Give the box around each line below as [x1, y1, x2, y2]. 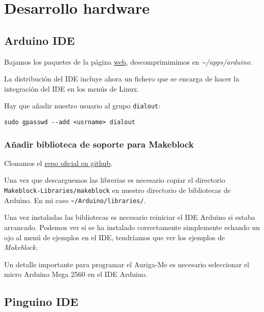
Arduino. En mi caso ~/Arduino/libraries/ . [4, 194, 146, 205]
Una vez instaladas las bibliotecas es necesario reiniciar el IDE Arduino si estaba [4, 212, 255, 222]
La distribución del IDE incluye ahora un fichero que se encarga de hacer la [4, 73, 240, 84]
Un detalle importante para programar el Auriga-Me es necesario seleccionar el [4, 259, 249, 269]
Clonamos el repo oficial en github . [4, 157, 113, 168]
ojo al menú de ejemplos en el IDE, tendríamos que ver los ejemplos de [4, 232, 225, 242]
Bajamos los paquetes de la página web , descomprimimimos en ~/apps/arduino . [4, 56, 252, 67]
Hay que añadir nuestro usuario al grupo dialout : [4, 100, 161, 111]
